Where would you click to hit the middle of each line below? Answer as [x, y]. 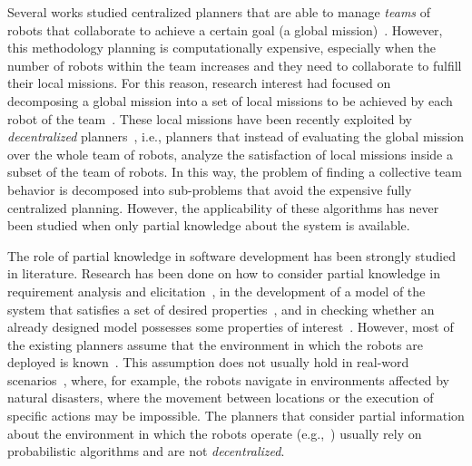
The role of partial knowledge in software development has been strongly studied [231, 255]
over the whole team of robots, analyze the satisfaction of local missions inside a [230, 154]
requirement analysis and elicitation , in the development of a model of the [216, 291]
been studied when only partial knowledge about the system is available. [209, 225]
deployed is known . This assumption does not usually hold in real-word [208, 362]
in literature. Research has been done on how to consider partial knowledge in [224, 273]
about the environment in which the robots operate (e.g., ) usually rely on [215, 433]
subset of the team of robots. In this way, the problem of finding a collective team [235, 172]
